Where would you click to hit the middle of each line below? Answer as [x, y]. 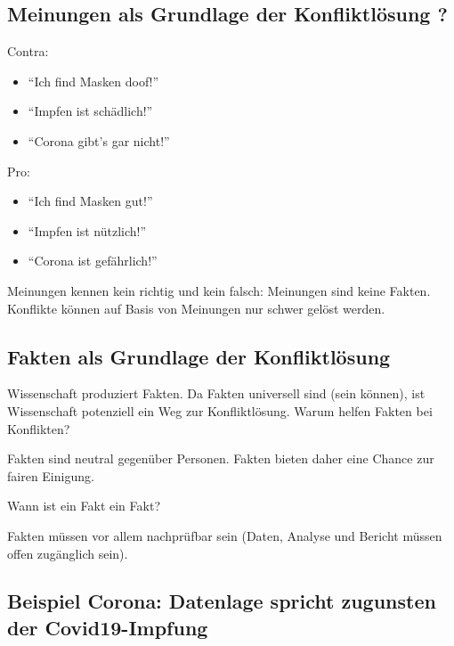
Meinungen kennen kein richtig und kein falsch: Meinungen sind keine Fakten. [219, 290]
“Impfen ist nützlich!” [87, 230]
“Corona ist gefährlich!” [93, 261]
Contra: [28, 51]
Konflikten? [39, 428]
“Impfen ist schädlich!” [90, 111]
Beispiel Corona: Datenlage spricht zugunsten [222, 601]
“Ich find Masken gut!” [90, 201]
